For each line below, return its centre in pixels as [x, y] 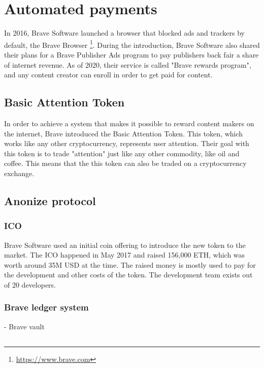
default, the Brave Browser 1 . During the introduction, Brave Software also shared [132, 44]
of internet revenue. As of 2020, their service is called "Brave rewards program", [128, 64]
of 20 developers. [30, 284]
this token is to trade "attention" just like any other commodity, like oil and [122, 153]
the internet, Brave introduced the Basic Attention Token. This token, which [124, 133]
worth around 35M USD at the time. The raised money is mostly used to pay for [130, 264]
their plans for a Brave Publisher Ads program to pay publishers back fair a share [131, 54]
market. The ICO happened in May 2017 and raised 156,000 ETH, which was [125, 255]
